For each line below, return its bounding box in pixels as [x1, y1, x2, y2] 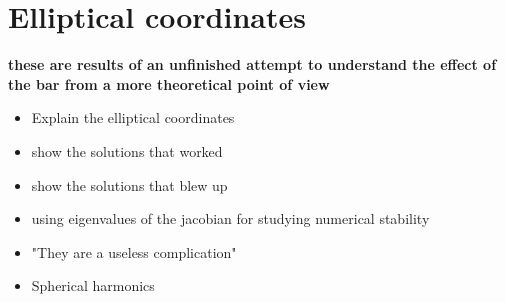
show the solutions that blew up [31, 174, 228, 195]
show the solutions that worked [31, 140, 223, 161]
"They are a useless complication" [31, 241, 237, 262]
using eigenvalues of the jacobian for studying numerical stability [31, 208, 430, 229]
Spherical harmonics [31, 275, 155, 296]
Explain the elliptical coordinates [31, 107, 235, 128]
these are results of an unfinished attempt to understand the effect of [8, 54, 497, 75]
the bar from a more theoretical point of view [8, 73, 330, 94]
